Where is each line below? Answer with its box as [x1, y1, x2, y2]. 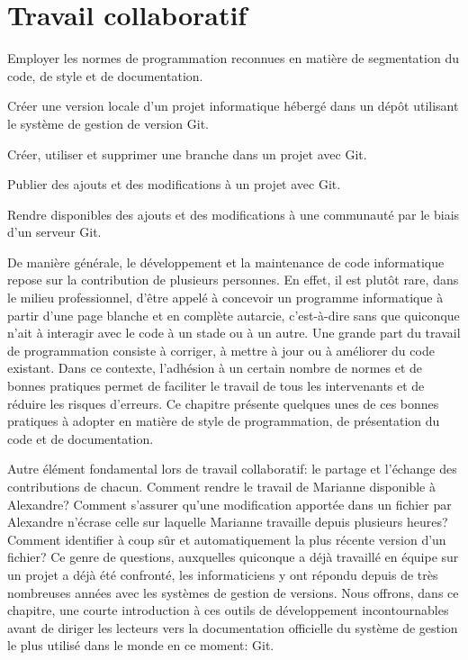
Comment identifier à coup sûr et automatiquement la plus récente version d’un [7, 529, 446, 548]
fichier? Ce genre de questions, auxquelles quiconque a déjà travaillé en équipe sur [7, 547, 459, 566]
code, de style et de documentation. [7, 66, 203, 85]
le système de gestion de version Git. [7, 113, 210, 132]
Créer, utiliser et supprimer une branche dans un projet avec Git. [7, 144, 367, 163]
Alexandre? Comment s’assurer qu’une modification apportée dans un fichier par [7, 494, 452, 513]
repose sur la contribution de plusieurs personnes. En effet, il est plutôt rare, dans [7, 270, 459, 289]
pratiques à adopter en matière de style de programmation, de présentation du [7, 411, 440, 430]
